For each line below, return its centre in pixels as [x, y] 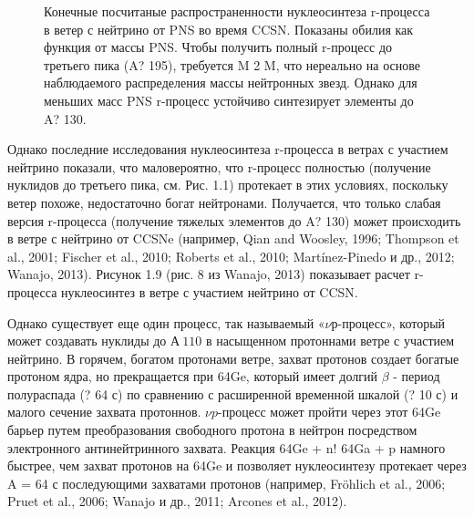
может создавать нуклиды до [87, 341]
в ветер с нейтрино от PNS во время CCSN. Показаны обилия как [229, 29]
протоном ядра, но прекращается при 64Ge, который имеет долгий [193, 376]
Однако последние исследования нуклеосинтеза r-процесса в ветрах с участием [228, 149]
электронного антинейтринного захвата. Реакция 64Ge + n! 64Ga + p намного [227, 447]
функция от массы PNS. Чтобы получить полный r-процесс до [218, 47]
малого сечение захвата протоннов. [104, 412]
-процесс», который [392, 322]
